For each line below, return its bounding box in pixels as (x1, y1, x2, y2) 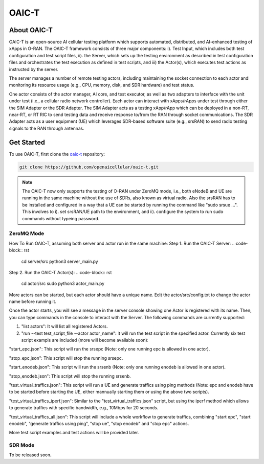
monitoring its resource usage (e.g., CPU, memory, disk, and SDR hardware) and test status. (9, 82, 195, 88)
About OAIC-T (9, 26, 53, 34)
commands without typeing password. (22, 215, 100, 221)
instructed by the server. (9, 66, 59, 72)
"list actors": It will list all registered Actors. (21, 324, 108, 329)
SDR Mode (9, 442, 35, 449)
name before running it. (9, 299, 56, 304)
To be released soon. (9, 452, 52, 458)
